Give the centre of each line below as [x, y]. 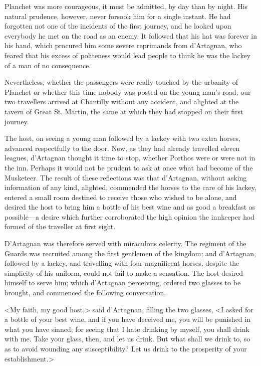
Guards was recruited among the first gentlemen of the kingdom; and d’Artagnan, [130, 253]
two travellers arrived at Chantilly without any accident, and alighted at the [122, 102]
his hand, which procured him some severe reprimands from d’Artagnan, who [123, 45]
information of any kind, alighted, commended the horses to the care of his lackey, [130, 187]
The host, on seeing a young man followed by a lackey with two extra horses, [122, 138]
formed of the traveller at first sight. [60, 226]
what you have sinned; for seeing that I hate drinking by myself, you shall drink [127, 329]
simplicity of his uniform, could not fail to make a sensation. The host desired [124, 272]
